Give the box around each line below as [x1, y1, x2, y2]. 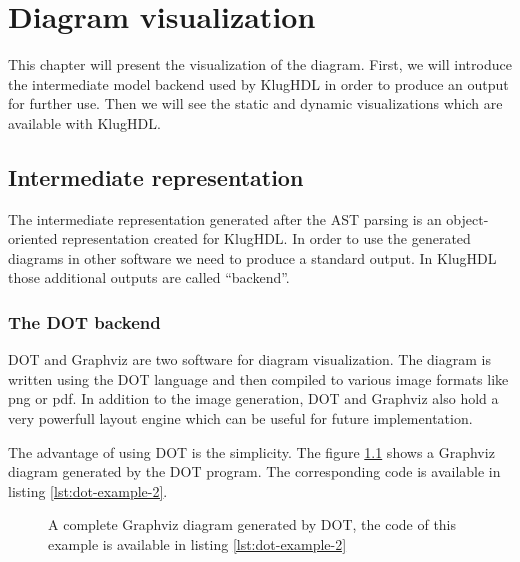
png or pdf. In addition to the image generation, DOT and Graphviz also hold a [8, 388, 499, 409]
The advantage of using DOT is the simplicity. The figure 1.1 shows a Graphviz [8, 441, 495, 462]
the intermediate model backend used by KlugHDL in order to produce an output [8, 73, 509, 94]
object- [446, 208, 489, 229]
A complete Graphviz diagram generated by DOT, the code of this [48, 514, 457, 535]
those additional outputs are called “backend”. [8, 267, 290, 288]
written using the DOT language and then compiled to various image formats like [8, 368, 509, 389]
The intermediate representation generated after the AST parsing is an [8, 208, 442, 229]
